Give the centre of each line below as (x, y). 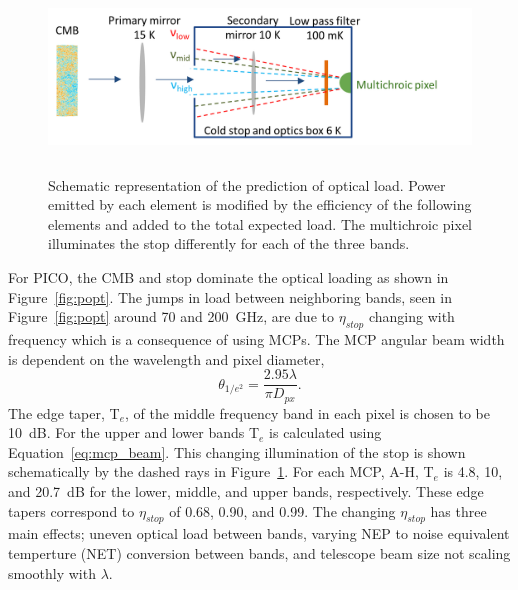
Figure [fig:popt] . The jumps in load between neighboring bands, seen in (230, 296)
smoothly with (52, 572)
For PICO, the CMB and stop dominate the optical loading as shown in (228, 276)
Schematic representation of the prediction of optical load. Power (247, 184)
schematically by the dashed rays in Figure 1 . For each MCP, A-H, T (221, 471)
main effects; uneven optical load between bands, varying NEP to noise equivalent (259, 533)
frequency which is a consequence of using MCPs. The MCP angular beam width (256, 338)
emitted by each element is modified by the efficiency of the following (260, 204)
